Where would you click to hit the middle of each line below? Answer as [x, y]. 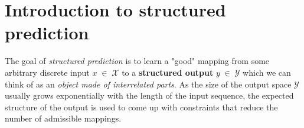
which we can [267, 72]
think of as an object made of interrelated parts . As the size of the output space [148, 84]
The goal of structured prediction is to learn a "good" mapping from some [137, 61]
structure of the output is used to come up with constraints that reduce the [141, 107]
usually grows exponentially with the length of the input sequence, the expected [149, 95]
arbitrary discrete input [47, 72]
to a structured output [168, 72]
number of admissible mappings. [63, 118]
